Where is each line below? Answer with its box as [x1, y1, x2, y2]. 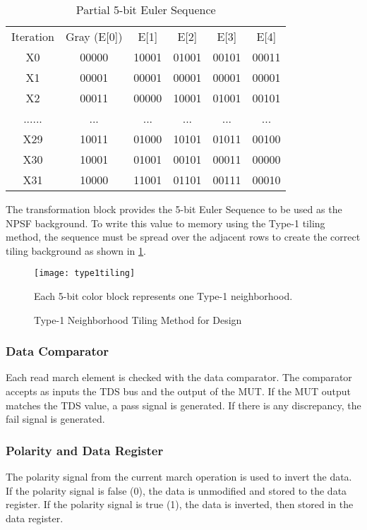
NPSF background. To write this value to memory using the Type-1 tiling [6, 215, 325, 230]
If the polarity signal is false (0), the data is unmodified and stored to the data [6, 483, 347, 498]
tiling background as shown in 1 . [6, 243, 146, 258]
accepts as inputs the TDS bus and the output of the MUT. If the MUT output [6, 384, 351, 399]
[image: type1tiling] [34, 268, 136, 279]
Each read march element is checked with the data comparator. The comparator [6, 370, 352, 385]
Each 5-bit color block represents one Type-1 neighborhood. [34, 289, 293, 303]
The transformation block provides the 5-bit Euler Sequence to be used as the [6, 202, 342, 216]
